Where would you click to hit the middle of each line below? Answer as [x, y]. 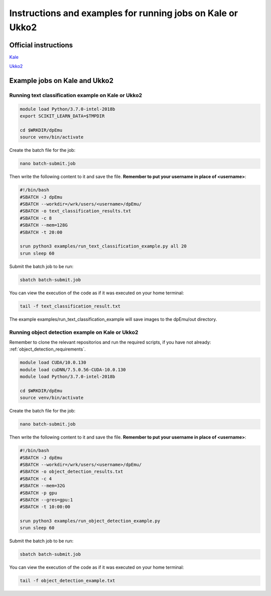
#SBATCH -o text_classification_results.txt [76, 211]
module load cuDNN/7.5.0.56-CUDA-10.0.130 [73, 369]
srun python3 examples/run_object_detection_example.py [90, 521]
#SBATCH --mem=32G [42, 486]
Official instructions [41, 45]
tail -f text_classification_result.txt [70, 306]
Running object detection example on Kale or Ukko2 [74, 332]
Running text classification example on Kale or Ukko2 [76, 96]
